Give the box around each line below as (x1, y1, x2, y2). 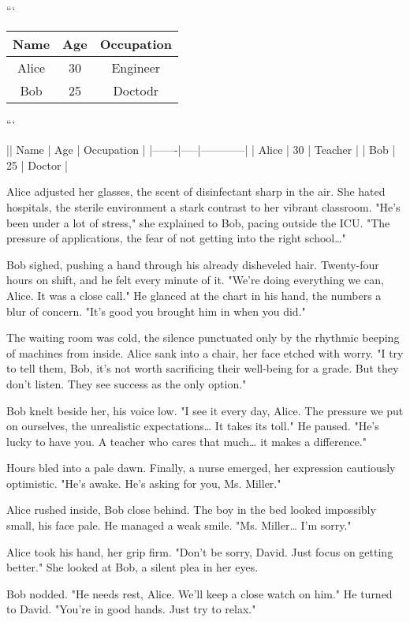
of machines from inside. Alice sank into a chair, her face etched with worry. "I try (6, 344, 404, 361)
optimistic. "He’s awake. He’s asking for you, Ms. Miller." (6, 474, 281, 491)
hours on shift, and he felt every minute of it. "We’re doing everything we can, (6, 272, 384, 288)
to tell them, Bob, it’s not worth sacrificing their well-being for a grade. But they (6, 360, 399, 377)
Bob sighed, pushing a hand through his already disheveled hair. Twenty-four (6, 256, 379, 272)
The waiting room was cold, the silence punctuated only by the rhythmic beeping (6, 329, 400, 346)
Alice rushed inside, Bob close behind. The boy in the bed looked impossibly (6, 501, 376, 518)
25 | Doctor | (6, 156, 69, 173)
